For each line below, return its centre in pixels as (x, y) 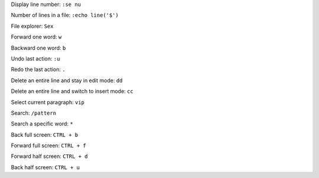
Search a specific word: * (42, 124)
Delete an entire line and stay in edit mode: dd (67, 80)
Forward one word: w (36, 37)
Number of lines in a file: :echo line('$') (65, 15)
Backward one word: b (38, 48)
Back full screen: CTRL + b (45, 135)
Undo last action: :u (35, 59)
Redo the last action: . (38, 69)
